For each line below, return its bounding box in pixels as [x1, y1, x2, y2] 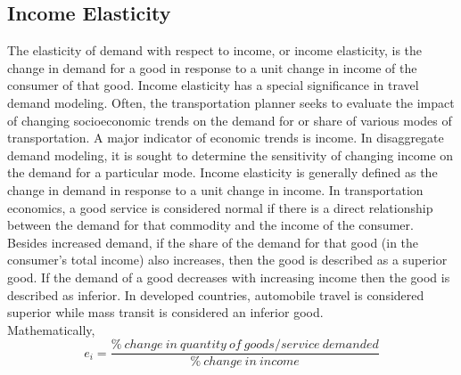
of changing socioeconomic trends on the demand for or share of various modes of [7, 110, 452, 129]
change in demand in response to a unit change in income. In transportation [7, 180, 424, 199]
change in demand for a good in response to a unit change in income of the [7, 58, 417, 77]
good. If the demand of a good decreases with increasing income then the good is [7, 267, 450, 286]
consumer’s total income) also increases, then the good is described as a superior [7, 250, 448, 269]
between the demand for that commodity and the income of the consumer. [7, 216, 414, 234]
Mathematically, [7, 320, 95, 338]
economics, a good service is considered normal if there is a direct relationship [7, 198, 433, 216]
